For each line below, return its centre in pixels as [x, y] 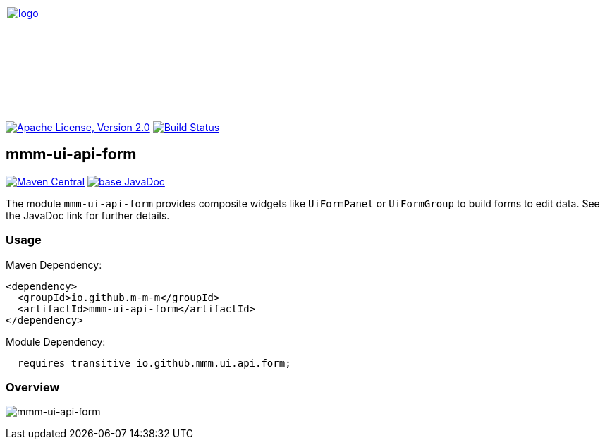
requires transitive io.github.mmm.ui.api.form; [154, 363]
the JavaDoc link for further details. [88, 215]
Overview [33, 387]
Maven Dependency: [54, 264]
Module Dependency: [56, 341]
